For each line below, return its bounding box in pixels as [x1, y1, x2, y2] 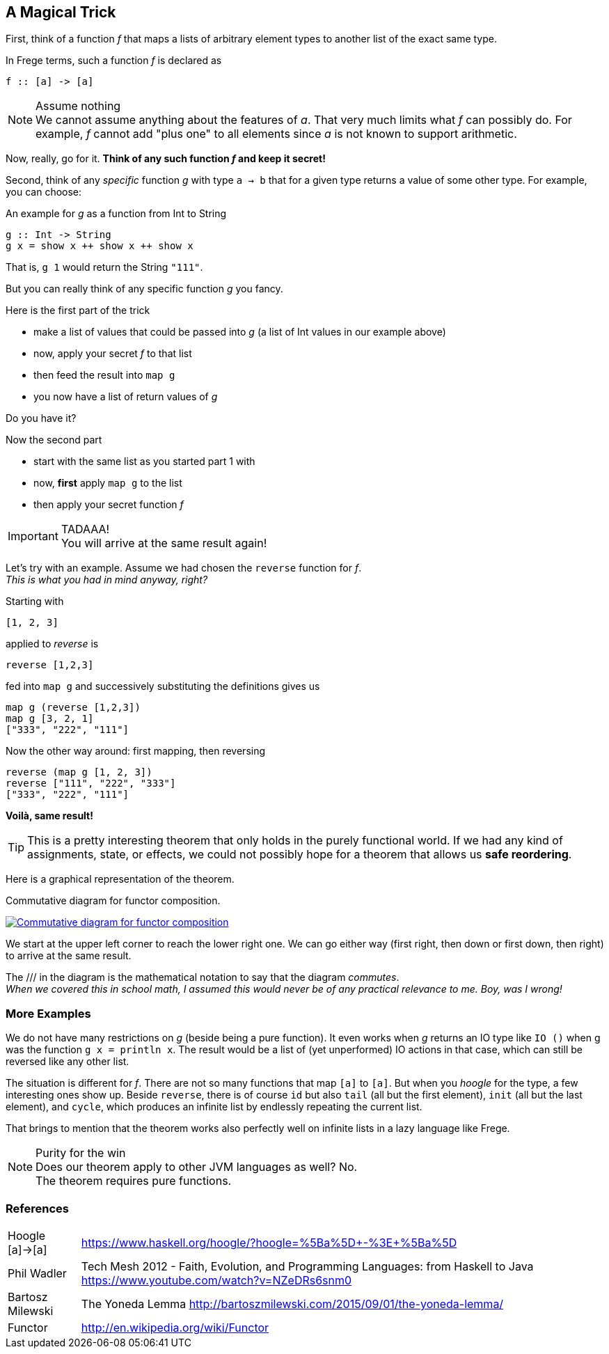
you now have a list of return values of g [33, 391, 218, 403]
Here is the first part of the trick [6, 304, 150, 317]
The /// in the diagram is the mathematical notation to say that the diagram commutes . [6, 971, 400, 984]
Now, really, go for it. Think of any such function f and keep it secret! [6, 152, 326, 165]
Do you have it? [6, 412, 77, 425]
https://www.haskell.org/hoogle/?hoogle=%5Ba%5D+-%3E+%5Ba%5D [81, 1235, 457, 1250]
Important [8, 529, 58, 544]
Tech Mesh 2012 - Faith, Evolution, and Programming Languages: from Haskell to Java [81, 1259, 534, 1273]
